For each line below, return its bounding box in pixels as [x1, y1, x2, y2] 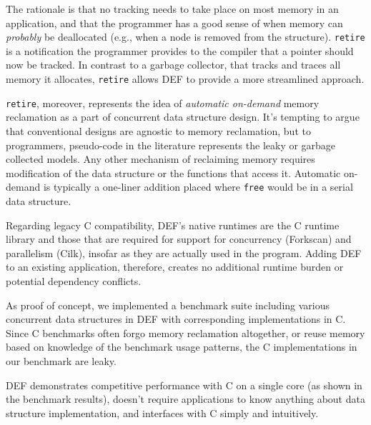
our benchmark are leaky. [6, 353, 117, 368]
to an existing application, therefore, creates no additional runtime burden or [6, 259, 344, 274]
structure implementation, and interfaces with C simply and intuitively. [6, 405, 319, 420]
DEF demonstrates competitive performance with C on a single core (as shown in [6, 377, 362, 392]
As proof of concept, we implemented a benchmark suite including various [6, 297, 330, 312]
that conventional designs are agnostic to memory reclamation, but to [6, 123, 311, 138]
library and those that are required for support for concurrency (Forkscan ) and [6, 231, 352, 246]
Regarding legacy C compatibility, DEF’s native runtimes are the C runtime [6, 217, 340, 232]
